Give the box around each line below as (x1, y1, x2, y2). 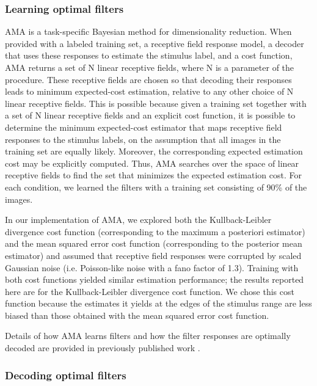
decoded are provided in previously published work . (5, 341, 200, 354)
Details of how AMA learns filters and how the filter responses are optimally (5, 329, 291, 342)
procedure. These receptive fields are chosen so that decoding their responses (5, 73, 292, 86)
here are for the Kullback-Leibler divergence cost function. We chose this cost (5, 285, 294, 297)
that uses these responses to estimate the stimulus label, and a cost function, (5, 49, 293, 62)
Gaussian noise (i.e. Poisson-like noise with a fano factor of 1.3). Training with (5, 261, 299, 274)
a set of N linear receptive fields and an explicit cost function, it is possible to (5, 109, 296, 122)
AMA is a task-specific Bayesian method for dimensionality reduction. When (5, 25, 292, 38)
